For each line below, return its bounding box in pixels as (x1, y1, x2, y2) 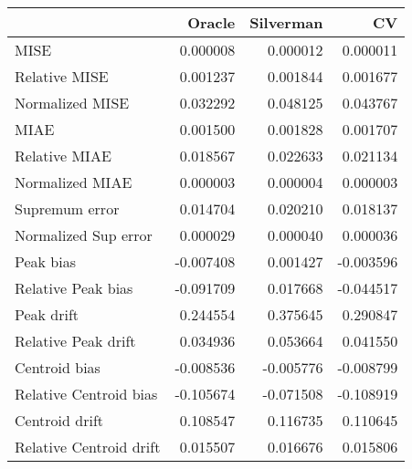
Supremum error (15, 198, 120, 219)
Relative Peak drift (15, 330, 136, 351)
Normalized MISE (15, 92, 130, 113)
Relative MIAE (15, 145, 111, 166)
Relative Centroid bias (15, 383, 158, 404)
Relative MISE (15, 66, 109, 87)
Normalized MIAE (15, 172, 132, 193)
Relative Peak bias (15, 277, 133, 298)
